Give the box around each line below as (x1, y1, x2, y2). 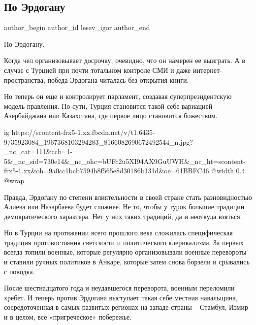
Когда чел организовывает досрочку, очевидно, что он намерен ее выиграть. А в (4, 55, 245, 65)
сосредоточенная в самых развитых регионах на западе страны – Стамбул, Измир (4, 302, 248, 312)
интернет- (192, 65, 222, 75)
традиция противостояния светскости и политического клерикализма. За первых (4, 237, 244, 247)
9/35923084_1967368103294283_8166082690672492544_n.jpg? (4, 136, 193, 147)
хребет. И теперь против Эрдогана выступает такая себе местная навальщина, (4, 292, 238, 302)
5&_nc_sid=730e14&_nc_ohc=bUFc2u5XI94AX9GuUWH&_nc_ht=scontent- (4, 156, 246, 166)
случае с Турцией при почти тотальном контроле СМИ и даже (4, 65, 191, 75)
